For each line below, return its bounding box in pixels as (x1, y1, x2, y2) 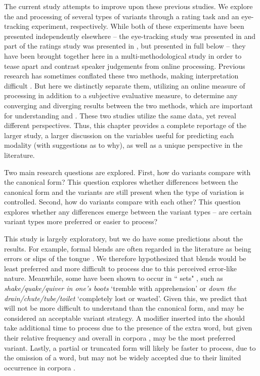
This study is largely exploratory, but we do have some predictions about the (4, 233, 243, 244)
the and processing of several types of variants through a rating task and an (4, 11, 239, 21)
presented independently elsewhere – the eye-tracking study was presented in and (4, 30, 256, 41)
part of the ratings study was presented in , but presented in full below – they (4, 40, 246, 51)
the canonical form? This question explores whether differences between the (4, 177, 238, 187)
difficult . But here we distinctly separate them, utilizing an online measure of (4, 80, 245, 91)
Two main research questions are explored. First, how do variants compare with (4, 166, 251, 177)
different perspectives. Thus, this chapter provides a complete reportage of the (4, 120, 246, 131)
